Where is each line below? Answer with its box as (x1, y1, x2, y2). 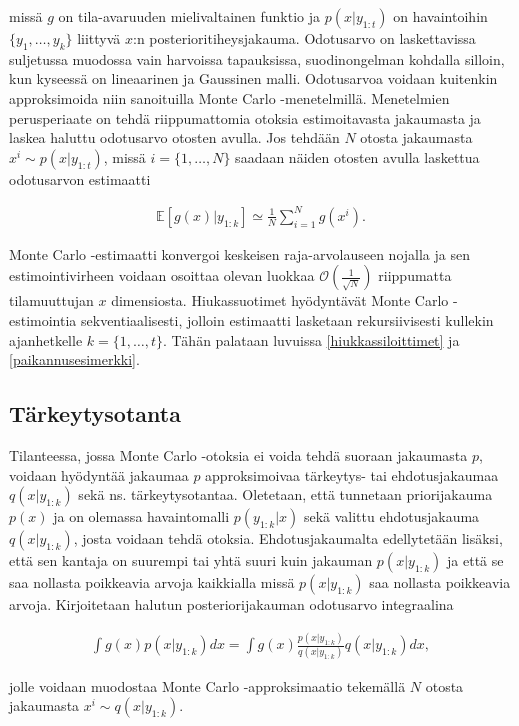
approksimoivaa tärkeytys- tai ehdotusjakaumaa (205, 464, 499, 485)
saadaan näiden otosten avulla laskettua (235, 146, 480, 167)
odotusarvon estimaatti (9, 168, 151, 189)
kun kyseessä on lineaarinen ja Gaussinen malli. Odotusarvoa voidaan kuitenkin (9, 68, 498, 89)
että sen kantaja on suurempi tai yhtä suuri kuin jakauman (9, 550, 373, 571)
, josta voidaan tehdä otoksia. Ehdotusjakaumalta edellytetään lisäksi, (73, 528, 503, 549)
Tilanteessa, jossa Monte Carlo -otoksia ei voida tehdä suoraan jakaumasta (9, 445, 468, 466)
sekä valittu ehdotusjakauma (303, 506, 480, 527)
